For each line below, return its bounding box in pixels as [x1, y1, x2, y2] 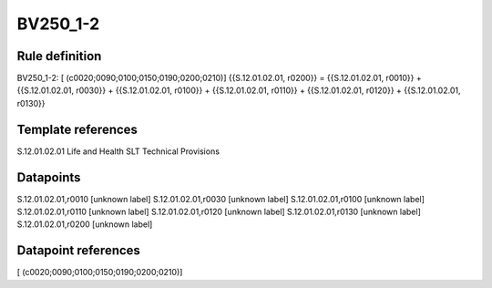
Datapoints [16, 170, 81, 185]
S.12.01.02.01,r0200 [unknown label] [16, 219, 153, 230]
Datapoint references [16, 242, 141, 259]
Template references [16, 121, 138, 137]
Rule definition [16, 48, 102, 64]
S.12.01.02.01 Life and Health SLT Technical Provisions [16, 146, 220, 157]
